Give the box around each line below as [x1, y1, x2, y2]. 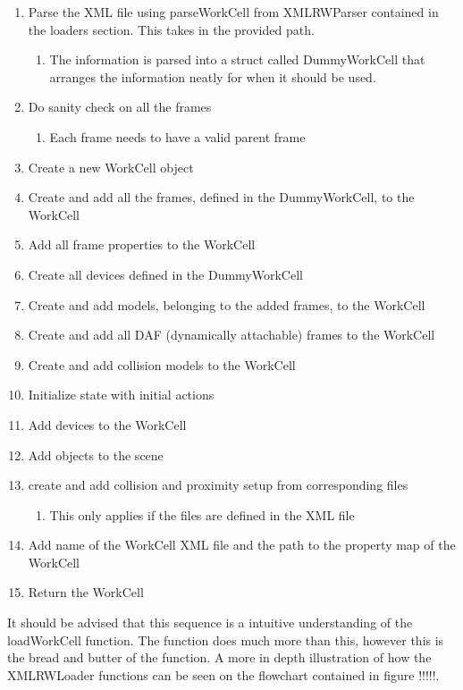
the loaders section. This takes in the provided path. [28, 20, 315, 38]
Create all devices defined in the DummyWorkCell [28, 265, 303, 283]
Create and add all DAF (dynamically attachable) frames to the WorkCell [28, 325, 435, 344]
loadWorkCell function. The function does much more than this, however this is [7, 630, 444, 649]
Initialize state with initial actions [28, 385, 215, 404]
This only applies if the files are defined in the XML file [49, 505, 355, 524]
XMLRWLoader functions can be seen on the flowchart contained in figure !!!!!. [7, 665, 440, 684]
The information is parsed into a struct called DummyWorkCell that [49, 50, 425, 69]
